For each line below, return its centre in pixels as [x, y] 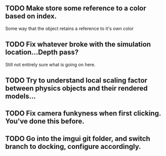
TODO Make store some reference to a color [76, 8]
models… [21, 96]
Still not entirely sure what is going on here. [50, 64]
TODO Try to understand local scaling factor [76, 81]
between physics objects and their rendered [76, 88]
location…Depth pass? [42, 52]
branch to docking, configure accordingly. [73, 146]
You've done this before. [45, 121]
